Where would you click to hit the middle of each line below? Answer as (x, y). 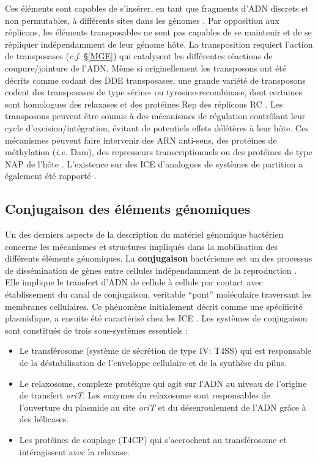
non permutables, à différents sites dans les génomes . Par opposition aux (142, 20)
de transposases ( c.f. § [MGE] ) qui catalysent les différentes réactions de (139, 56)
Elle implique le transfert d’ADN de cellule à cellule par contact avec (134, 282)
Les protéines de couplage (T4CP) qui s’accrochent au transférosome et (153, 440)
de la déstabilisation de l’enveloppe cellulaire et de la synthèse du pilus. (153, 363)
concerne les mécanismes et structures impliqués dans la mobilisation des (142, 246)
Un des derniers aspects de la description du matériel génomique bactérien (144, 234)
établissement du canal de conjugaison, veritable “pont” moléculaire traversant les (158, 294)
